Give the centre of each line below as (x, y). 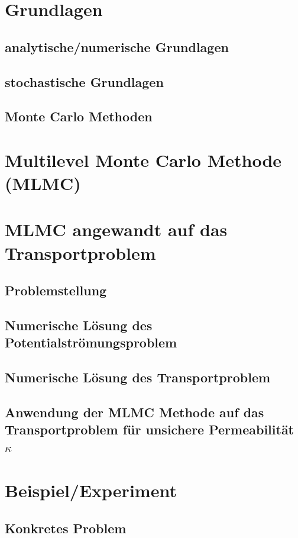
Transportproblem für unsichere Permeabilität (150, 429)
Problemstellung (56, 290)
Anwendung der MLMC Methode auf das (135, 412)
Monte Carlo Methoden (79, 116)
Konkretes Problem (66, 528)
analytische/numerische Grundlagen (117, 46)
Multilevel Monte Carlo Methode (143, 160)
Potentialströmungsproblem (91, 342)
